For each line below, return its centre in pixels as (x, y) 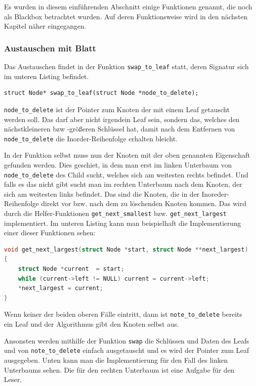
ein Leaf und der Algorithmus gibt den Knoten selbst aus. (92, 324)
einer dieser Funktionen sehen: (50, 233)
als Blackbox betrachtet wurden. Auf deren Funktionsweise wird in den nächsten (126, 16)
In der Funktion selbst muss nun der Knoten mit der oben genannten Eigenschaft (127, 155)
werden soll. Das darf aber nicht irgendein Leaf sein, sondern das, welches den (122, 119)
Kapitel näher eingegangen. (45, 26)
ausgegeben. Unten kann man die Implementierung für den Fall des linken (116, 360)
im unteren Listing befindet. (46, 76)
